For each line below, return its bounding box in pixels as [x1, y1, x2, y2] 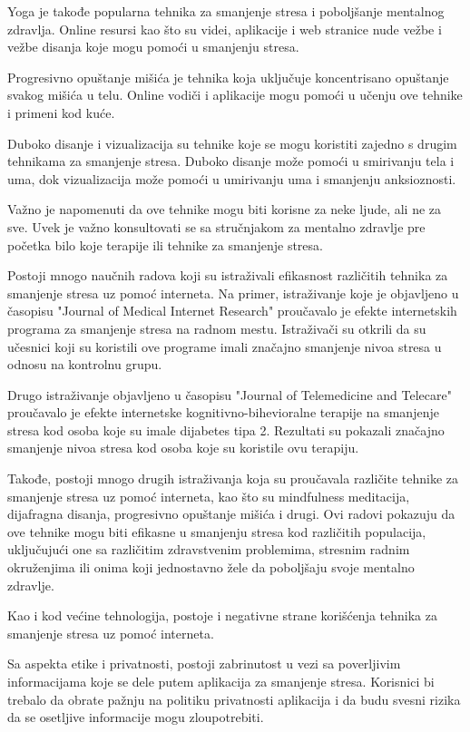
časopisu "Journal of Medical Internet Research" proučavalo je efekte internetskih [7, 301, 457, 320]
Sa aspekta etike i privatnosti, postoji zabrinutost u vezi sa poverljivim [7, 654, 401, 673]
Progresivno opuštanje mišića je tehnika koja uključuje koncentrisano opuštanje [7, 67, 449, 86]
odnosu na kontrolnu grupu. [7, 355, 162, 374]
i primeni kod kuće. [7, 102, 115, 122]
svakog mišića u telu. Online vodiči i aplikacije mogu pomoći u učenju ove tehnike [7, 85, 463, 104]
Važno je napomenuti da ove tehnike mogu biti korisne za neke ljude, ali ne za [7, 200, 442, 219]
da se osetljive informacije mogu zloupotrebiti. [7, 708, 264, 727]
